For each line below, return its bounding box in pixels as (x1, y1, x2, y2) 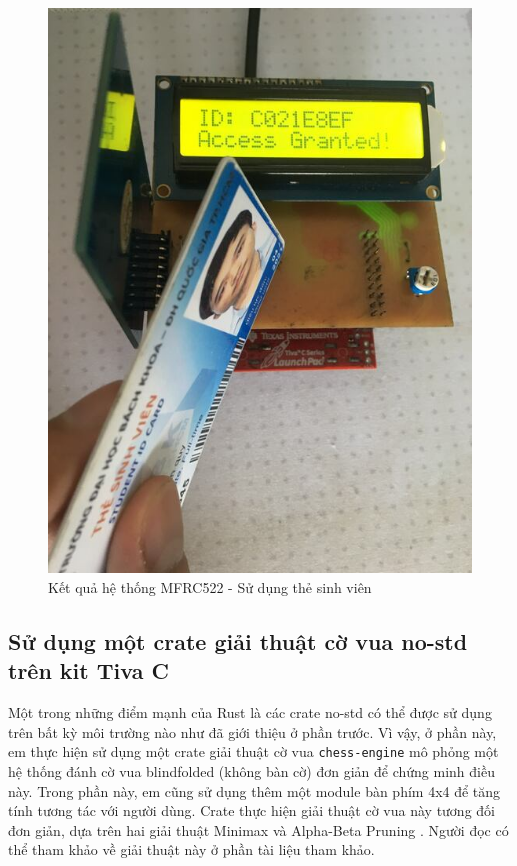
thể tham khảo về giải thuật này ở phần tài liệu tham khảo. (8, 839, 375, 860)
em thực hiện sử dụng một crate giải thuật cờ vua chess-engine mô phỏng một (8, 741, 499, 762)
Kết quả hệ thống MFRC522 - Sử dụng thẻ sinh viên (48, 576, 372, 597)
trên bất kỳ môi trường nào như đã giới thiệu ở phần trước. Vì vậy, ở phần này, (8, 721, 497, 742)
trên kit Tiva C (8, 655, 169, 686)
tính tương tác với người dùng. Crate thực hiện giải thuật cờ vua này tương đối (8, 800, 495, 821)
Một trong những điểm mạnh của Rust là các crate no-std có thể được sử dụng (8, 702, 492, 723)
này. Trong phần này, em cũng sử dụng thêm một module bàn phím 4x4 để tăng (8, 780, 501, 801)
